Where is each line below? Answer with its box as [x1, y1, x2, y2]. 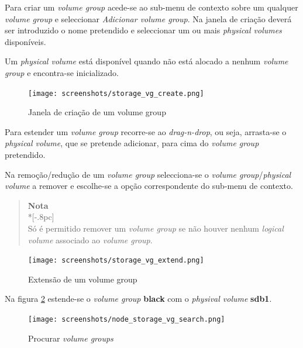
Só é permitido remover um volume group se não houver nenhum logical [27, 222, 284, 234]
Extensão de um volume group [28, 273, 137, 285]
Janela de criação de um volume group [28, 106, 166, 118]
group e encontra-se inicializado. [5, 66, 119, 78]
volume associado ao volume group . [27, 233, 153, 246]
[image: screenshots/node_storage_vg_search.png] [28, 315, 225, 323]
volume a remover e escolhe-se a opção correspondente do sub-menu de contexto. [5, 180, 293, 192]
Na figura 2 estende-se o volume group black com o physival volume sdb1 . [5, 292, 272, 305]
